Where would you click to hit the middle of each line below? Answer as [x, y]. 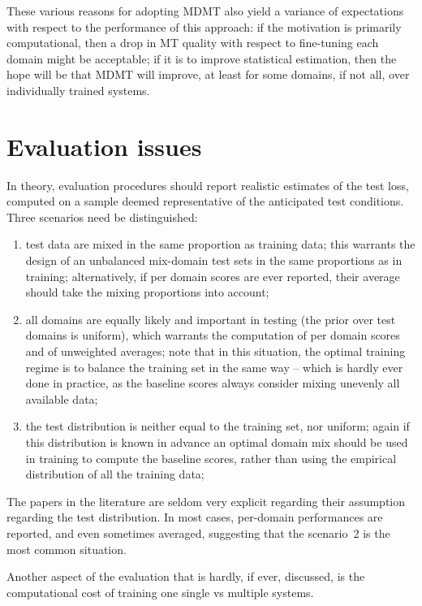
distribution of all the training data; [115, 474]
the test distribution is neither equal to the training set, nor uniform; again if [217, 426]
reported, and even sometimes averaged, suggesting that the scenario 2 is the [198, 532]
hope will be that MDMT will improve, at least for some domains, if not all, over [208, 74]
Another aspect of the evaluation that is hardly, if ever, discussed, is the [186, 576]
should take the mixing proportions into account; [147, 292]
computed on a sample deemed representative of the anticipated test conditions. [205, 201]
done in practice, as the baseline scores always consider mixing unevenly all [213, 383]
